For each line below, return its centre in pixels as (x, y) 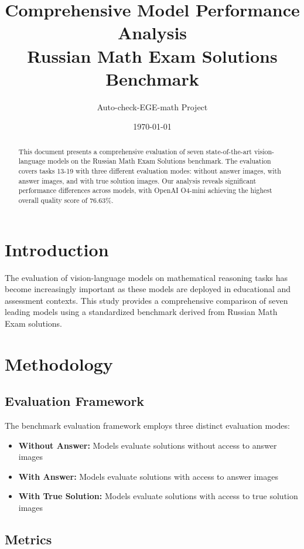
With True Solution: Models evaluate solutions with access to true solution (158, 496)
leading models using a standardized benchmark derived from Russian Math (141, 312)
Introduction (57, 249)
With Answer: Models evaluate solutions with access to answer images (148, 476)
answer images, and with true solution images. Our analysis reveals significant (137, 180)
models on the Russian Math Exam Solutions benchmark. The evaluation (159, 161)
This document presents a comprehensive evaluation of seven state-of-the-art (135, 151)
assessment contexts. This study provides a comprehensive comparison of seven (146, 300)
